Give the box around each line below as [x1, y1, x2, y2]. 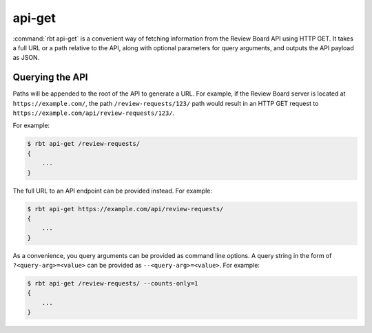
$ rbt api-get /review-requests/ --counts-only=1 [27, 279, 198, 288]
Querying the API [12, 72, 88, 83]
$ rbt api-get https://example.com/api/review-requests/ [27, 205, 224, 213]
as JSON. [12, 54, 40, 62]
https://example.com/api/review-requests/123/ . [12, 109, 175, 117]
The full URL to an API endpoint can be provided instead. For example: [12, 186, 213, 195]
